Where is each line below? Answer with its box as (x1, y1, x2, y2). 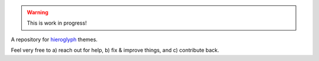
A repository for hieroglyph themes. (11, 36, 97, 43)
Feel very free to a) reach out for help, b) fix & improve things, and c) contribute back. (11, 47, 220, 54)
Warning (27, 9, 48, 16)
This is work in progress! (27, 19, 87, 26)
